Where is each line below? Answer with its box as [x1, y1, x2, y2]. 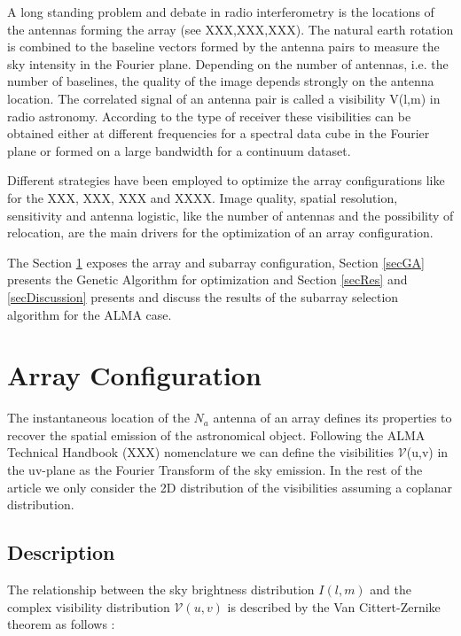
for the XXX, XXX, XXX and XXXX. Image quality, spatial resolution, [7, 188, 398, 206]
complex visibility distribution [7, 597, 170, 616]
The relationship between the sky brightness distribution [7, 579, 315, 598]
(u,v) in [406, 443, 449, 461]
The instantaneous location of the [7, 408, 190, 427]
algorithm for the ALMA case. [7, 305, 172, 323]
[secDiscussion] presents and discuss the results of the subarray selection [7, 287, 399, 306]
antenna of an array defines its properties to [213, 408, 452, 427]
